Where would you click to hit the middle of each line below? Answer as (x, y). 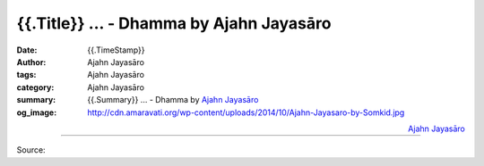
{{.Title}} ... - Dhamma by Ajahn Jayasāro (174, 23)
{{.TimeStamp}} (116, 50)
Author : (31, 62)
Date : (27, 50)
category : (35, 87)
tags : (26, 75)
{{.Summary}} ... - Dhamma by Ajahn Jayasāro (173, 100)
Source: (31, 150)
